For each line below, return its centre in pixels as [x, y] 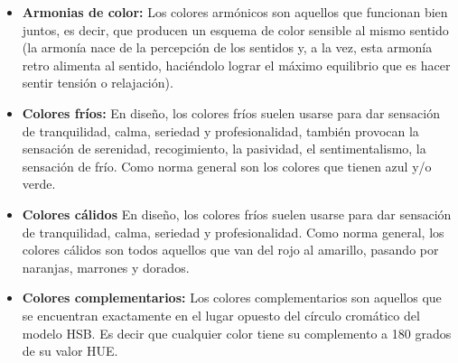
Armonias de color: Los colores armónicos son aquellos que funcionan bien [235, 12]
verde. [39, 184]
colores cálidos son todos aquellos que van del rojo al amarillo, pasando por [230, 250]
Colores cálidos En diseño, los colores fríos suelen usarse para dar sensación [237, 214]
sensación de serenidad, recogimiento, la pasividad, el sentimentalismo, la [224, 149]
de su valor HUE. [70, 351]
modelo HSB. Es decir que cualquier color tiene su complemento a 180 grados [237, 333]
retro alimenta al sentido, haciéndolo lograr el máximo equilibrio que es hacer [236, 65]
